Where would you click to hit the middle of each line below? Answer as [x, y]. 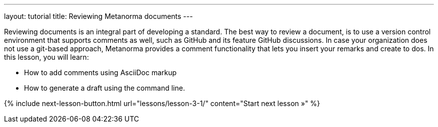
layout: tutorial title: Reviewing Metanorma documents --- [98, 16]
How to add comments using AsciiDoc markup [100, 72]
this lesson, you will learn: [46, 57]
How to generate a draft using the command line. [104, 88]
